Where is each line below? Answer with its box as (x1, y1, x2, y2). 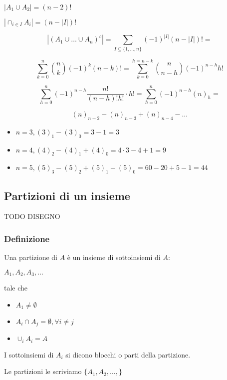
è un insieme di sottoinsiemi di (67, 252, 161, 262)
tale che (4, 282, 28, 293)
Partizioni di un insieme (4, 187, 130, 203)
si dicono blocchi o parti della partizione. (65, 349, 191, 359)
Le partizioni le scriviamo (4, 366, 82, 376)
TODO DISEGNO (4, 211, 60, 221)
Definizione (4, 232, 50, 244)
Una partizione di (4, 252, 58, 262)
